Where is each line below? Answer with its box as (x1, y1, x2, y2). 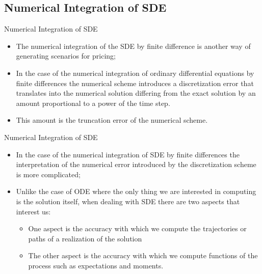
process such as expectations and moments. (28, 260, 164, 270)
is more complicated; (16, 169, 81, 179)
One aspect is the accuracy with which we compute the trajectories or (28, 223, 247, 234)
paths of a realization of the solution (28, 233, 142, 243)
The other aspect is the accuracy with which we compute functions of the (28, 250, 258, 261)
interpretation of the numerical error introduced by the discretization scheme (16, 159, 256, 170)
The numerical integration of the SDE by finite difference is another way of (16, 40, 251, 51)
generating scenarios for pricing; (16, 50, 116, 61)
